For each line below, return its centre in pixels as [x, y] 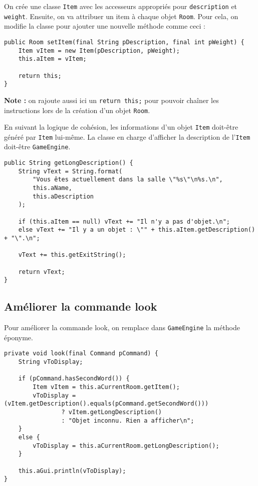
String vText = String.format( [70, 171]
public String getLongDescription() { [69, 163]
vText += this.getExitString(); [72, 255]
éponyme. [19, 337]
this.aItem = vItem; [52, 59]
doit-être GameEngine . [37, 147]
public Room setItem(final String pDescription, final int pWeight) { [124, 42]
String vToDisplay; [51, 362]
